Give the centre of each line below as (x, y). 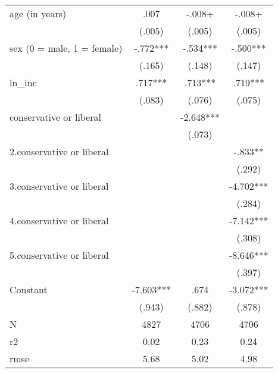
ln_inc (23, 82)
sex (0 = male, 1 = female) (66, 48)
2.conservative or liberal (59, 151)
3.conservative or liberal (59, 186)
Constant (29, 289)
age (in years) (38, 13)
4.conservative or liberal (59, 220)
